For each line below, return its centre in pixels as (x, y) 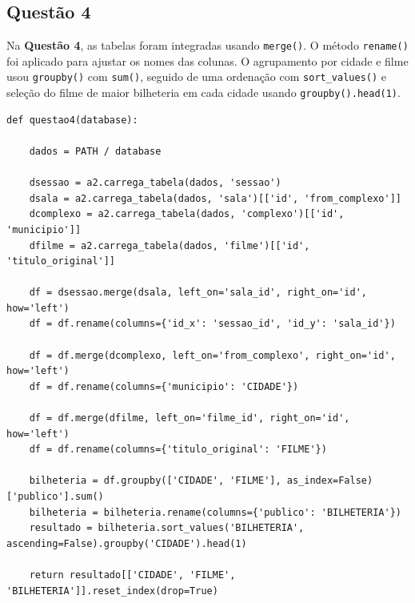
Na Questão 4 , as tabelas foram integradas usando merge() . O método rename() (207, 45)
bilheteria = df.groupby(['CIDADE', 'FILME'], (155, 481)
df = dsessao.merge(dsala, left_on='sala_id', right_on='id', (198, 293)
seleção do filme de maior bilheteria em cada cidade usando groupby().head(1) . (204, 92)
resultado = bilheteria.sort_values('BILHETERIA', (167, 528)
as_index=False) (330, 481)
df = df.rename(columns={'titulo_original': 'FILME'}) (178, 450)
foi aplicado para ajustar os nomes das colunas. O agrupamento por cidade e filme (207, 60)
